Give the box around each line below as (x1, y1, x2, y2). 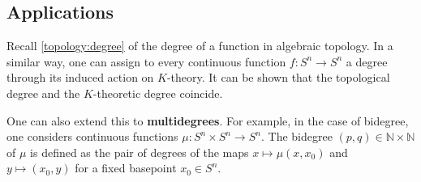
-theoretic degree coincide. (92, 84, 223, 101)
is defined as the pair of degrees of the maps (30, 143, 249, 160)
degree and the (6, 84, 80, 101)
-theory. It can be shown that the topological (166, 69, 390, 86)
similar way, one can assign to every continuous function (6, 53, 286, 70)
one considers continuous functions (6, 128, 178, 145)
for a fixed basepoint (75, 159, 177, 176)
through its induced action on (6, 69, 154, 86)
